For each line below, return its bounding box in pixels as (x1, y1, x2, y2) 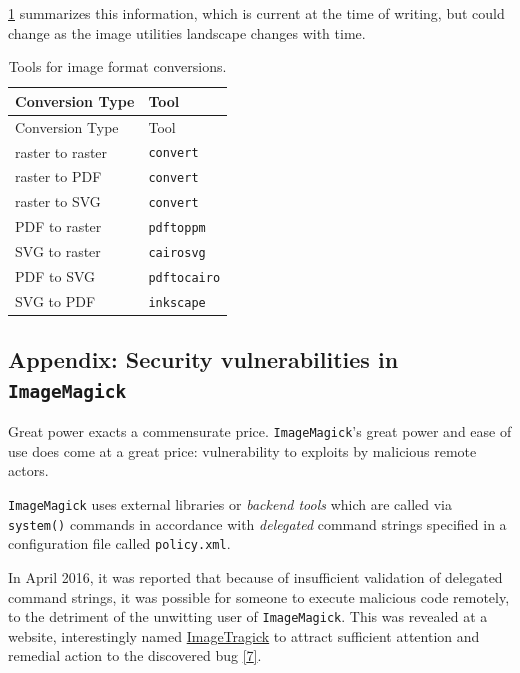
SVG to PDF (15, 290, 96, 311)
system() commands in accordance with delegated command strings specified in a (8, 513, 507, 534)
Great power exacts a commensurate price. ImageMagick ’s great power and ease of (8, 421, 512, 442)
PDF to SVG (15, 266, 96, 287)
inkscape (148, 295, 206, 310)
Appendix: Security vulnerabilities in (8, 344, 399, 375)
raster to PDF (15, 166, 102, 187)
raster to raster (15, 141, 108, 162)
